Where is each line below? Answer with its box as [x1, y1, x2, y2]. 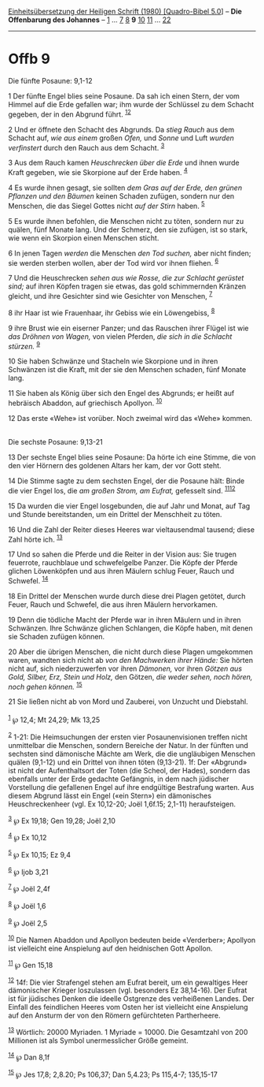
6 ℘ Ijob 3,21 [8, 866, 49, 877]
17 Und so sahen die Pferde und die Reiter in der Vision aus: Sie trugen [8, 549, 237, 559]
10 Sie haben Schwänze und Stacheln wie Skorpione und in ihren [8, 356, 218, 366]
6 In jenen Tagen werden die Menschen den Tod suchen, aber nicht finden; [8, 248, 251, 258]
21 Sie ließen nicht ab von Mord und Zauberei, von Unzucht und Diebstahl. [8, 697, 249, 706]
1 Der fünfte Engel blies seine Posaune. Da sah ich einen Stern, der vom [8, 91, 240, 101]
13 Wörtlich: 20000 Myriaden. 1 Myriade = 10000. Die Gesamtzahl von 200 [8, 1026, 248, 1037]
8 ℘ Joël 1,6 [8, 900, 46, 910]
